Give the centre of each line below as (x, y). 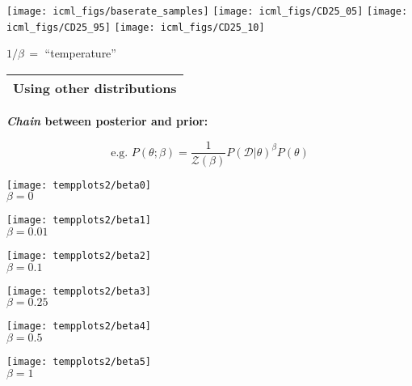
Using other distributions (95, 87)
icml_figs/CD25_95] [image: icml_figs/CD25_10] (136, 27)
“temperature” (80, 53)
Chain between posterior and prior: (107, 120)
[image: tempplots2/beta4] (79, 327)
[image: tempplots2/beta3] (79, 291)
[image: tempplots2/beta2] (79, 255)
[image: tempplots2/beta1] (79, 221)
